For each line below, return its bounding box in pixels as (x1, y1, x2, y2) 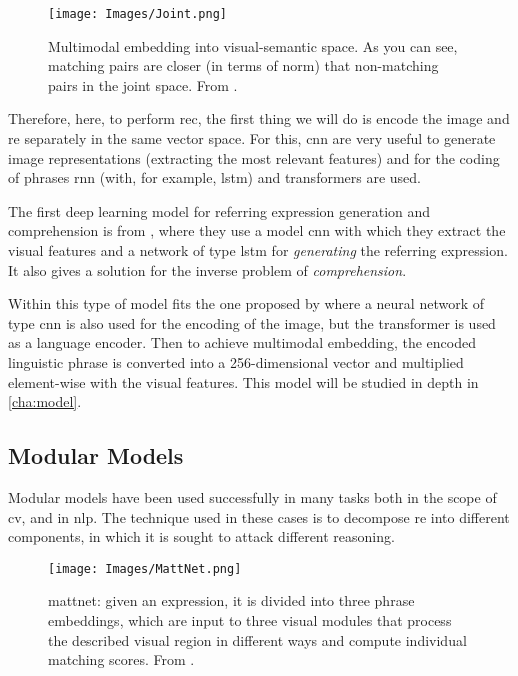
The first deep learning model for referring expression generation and (8, 200, 431, 221)
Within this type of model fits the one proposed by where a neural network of (8, 293, 485, 314)
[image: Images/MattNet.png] (48, 561, 242, 576)
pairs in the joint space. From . (48, 74, 238, 95)
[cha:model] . (8, 391, 82, 412)
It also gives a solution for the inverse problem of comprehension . (8, 259, 407, 280)
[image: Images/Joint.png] (48, 7, 227, 21)
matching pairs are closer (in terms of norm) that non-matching (48, 55, 439, 76)
